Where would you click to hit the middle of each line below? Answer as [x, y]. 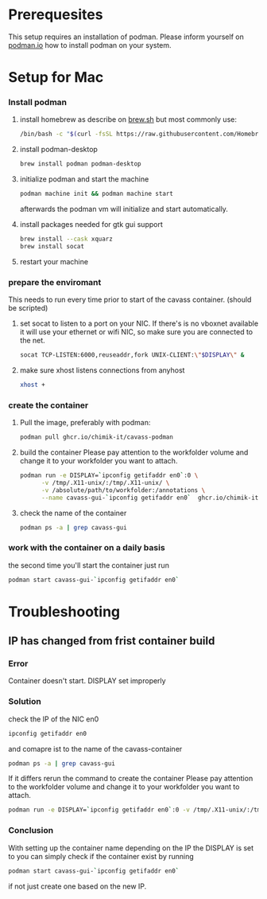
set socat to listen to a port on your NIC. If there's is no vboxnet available [139, 323]
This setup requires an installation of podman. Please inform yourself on [126, 37]
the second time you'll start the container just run [89, 565]
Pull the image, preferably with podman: [85, 423]
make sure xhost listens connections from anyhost [102, 370]
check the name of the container [73, 513]
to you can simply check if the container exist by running [101, 856]
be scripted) [28, 308]
